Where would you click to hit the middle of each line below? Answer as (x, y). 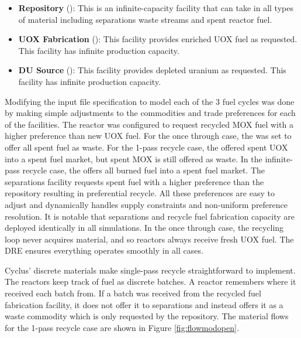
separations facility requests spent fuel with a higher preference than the (134, 181)
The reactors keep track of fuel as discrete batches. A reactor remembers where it (150, 281)
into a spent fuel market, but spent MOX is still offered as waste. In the (134, 158)
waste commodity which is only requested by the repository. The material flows (147, 316)
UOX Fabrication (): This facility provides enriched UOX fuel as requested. (158, 39)
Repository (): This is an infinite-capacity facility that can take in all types (156, 8)
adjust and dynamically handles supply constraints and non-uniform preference (146, 204)
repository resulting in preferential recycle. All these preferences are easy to (140, 193)
